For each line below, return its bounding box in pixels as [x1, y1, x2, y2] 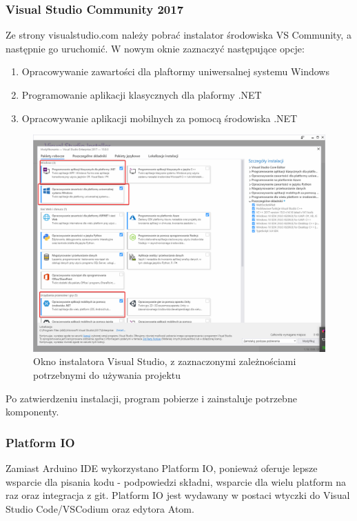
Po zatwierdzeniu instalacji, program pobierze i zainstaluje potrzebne [6, 391, 297, 405]
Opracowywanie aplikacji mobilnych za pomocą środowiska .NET [21, 110, 298, 125]
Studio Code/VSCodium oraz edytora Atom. [6, 501, 194, 515]
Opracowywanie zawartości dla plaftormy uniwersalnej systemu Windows [21, 64, 329, 79]
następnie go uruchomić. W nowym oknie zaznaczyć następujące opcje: [6, 41, 305, 55]
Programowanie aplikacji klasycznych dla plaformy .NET [21, 88, 262, 101]
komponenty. [6, 404, 59, 419]
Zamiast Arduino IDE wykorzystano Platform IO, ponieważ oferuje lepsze [6, 461, 318, 475]
